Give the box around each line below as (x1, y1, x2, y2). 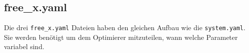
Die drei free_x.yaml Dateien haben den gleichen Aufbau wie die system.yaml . (4, 22, 246, 33)
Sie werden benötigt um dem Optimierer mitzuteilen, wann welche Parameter (4, 32, 238, 42)
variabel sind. (4, 41, 44, 52)
